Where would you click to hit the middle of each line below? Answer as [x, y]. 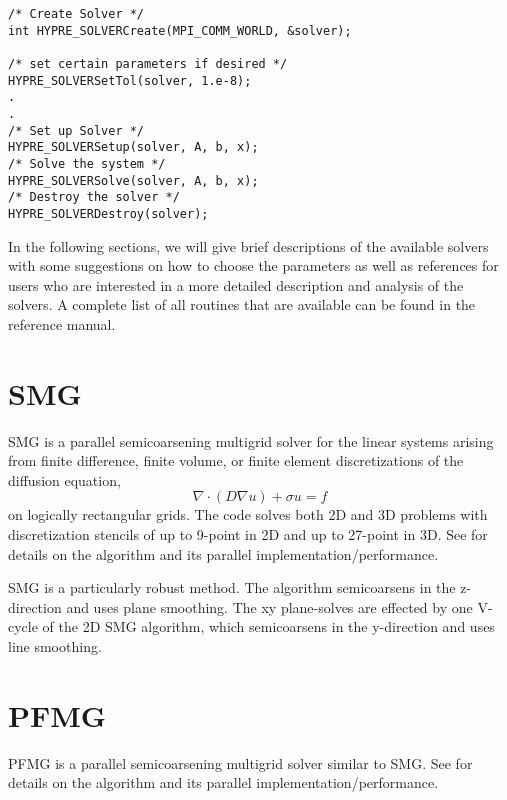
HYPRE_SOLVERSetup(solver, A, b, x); [133, 147]
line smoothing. [55, 645]
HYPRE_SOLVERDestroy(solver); [108, 213]
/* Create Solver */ [76, 14]
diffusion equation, [64, 479]
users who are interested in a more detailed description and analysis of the [236, 284]
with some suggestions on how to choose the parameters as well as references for [253, 265]
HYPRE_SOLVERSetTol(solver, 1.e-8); [130, 80]
